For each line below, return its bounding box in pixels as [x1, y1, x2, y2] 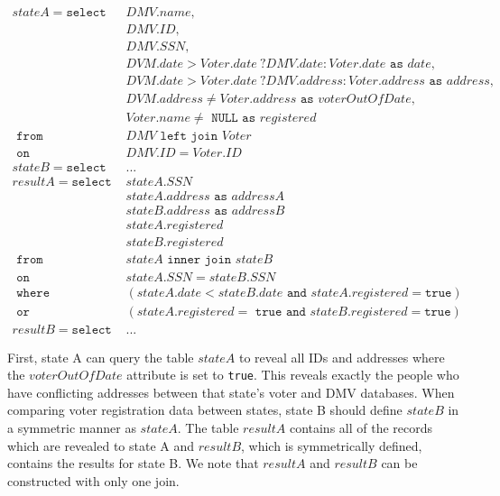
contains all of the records [289, 418, 433, 437]
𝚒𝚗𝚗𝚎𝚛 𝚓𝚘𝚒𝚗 [167, 253, 232, 267]
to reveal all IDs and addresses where [239, 347, 445, 366]
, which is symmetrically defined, [241, 436, 422, 455]
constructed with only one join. [7, 471, 180, 490]
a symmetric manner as [7, 418, 136, 437]
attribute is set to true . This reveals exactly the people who [126, 365, 459, 384]
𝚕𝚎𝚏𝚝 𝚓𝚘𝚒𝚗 [160, 130, 218, 143]
